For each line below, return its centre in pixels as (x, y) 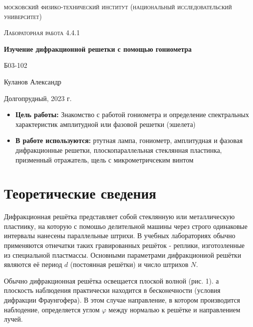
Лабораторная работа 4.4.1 (42, 32)
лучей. (13, 319)
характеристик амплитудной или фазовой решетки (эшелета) (105, 124)
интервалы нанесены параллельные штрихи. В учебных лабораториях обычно (120, 235)
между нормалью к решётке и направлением (174, 309)
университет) (23, 16)
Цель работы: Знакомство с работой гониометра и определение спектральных (132, 114)
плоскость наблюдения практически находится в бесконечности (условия (112, 290)
